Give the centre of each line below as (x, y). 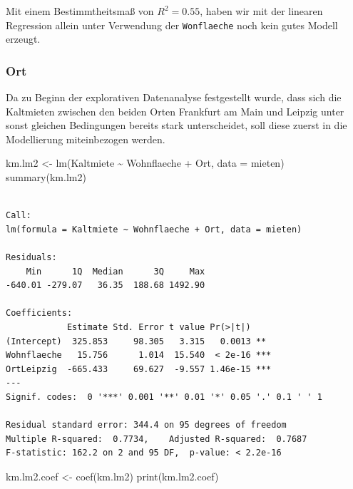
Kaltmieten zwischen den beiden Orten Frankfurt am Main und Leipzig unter (175, 111)
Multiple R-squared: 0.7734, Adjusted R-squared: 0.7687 (157, 439)
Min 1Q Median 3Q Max (116, 271)
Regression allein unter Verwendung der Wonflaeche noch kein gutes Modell (172, 25)
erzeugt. (23, 39)
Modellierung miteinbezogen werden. (86, 139)
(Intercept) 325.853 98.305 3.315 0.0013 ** (136, 341)
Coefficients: (39, 313)
